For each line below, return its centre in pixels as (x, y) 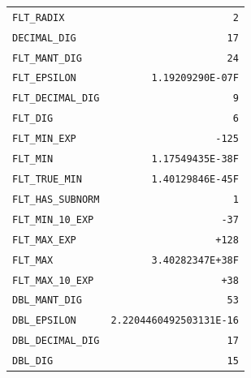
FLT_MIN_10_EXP (53, 219)
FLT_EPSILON (44, 78)
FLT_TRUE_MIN (47, 179)
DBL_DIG (33, 361)
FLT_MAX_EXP (44, 240)
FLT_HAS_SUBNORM (56, 199)
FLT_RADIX (39, 17)
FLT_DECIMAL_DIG (56, 99)
